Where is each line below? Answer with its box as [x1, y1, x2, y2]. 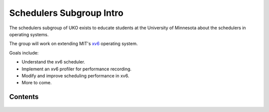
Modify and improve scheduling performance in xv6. [21, 72, 130, 79]
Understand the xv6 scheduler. [21, 59, 86, 65]
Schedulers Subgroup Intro [9, 7, 124, 18]
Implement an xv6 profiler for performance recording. [21, 66, 132, 72]
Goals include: [9, 50, 39, 56]
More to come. [21, 80, 52, 86]
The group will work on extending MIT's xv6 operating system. [9, 41, 138, 47]
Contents [9, 93, 39, 101]
